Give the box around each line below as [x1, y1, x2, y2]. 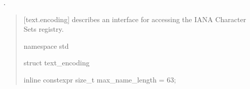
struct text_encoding [23, 57, 90, 68]
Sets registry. [23, 24, 64, 34]
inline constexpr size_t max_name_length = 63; [23, 74, 176, 84]
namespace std [23, 40, 69, 51]
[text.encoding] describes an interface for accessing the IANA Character [23, 14, 246, 24]
